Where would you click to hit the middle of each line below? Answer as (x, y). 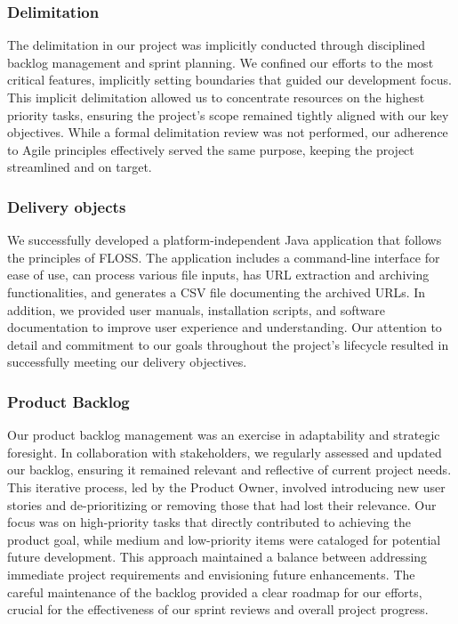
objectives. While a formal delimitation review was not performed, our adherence (228, 132)
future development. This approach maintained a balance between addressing (217, 557)
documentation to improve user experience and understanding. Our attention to (225, 327)
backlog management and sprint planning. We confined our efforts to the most (221, 62)
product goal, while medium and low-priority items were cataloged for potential (224, 539)
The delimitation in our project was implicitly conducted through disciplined (217, 45)
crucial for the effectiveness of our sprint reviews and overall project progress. (218, 609)
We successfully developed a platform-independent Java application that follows (225, 240)
